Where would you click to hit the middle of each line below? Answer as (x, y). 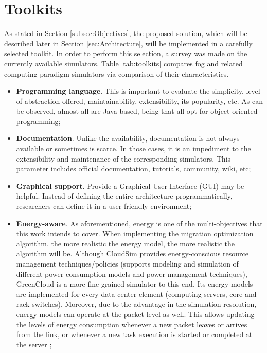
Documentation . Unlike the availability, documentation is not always (128, 138)
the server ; (34, 344)
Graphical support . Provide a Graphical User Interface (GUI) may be (130, 186)
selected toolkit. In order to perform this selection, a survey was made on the (126, 53)
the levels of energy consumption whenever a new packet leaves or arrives (132, 324)
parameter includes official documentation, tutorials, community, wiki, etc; (133, 169)
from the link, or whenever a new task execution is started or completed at (134, 334)
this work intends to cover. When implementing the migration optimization (135, 233)
